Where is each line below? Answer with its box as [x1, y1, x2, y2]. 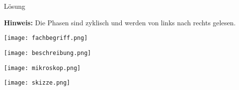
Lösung [4, 1, 25, 11]
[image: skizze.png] [4, 79, 71, 87]
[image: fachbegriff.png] [4, 35, 88, 42]
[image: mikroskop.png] [4, 64, 81, 72]
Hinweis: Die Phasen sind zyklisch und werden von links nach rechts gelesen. [4, 17, 236, 27]
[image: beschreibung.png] [4, 49, 91, 56]
